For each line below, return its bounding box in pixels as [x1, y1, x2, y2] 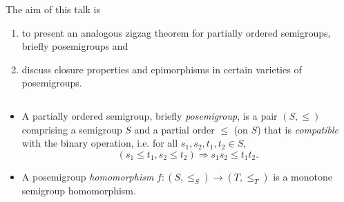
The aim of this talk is [6, 2, 101, 16]
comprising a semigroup [21, 122, 122, 136]
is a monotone [273, 169, 332, 183]
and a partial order [134, 122, 215, 136]
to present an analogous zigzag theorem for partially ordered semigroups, [21, 25, 331, 39]
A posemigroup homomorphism [21, 169, 154, 183]
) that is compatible [257, 122, 338, 136]
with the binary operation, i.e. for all [21, 136, 178, 150]
